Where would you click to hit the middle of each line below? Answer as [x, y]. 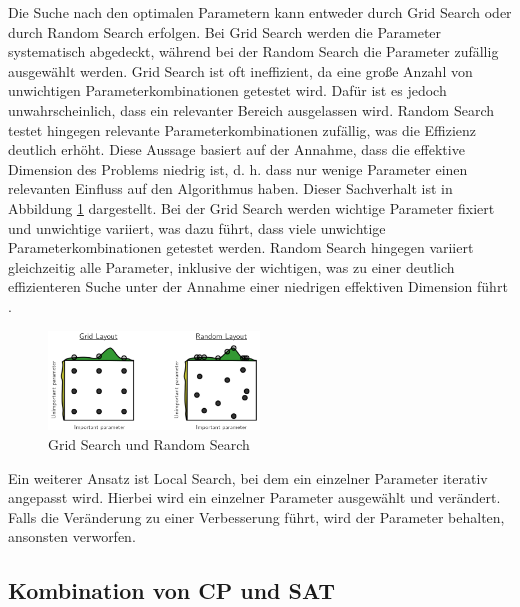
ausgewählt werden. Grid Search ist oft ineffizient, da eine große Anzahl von [240, 70]
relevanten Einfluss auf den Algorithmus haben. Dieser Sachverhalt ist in [230, 188]
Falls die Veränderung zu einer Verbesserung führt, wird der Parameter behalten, [256, 516]
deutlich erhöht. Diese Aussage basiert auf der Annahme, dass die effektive [236, 149]
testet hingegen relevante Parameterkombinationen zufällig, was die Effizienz [242, 129]
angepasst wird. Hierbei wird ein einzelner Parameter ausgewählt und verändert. [254, 497]
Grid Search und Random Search [149, 444]
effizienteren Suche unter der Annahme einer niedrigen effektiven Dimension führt [258, 286]
